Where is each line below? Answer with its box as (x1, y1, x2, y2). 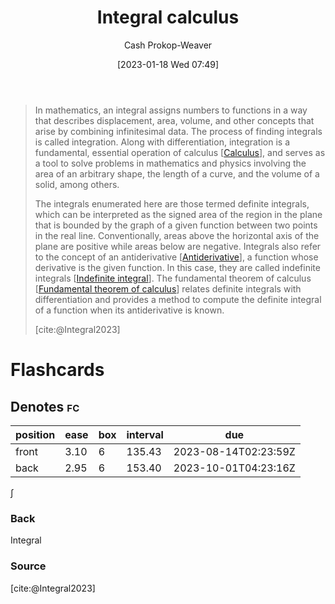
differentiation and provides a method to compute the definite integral (34, 293, 322, 305)
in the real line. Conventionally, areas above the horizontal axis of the (34, 229, 320, 241)
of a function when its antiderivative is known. (34, 304, 225, 316)
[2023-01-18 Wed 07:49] (117, 58, 219, 70)
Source (10, 559, 47, 573)
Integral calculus (96, 6, 240, 29)
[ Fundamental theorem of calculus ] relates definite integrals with (34, 282, 302, 295)
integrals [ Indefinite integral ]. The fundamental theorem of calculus (34, 272, 312, 284)
